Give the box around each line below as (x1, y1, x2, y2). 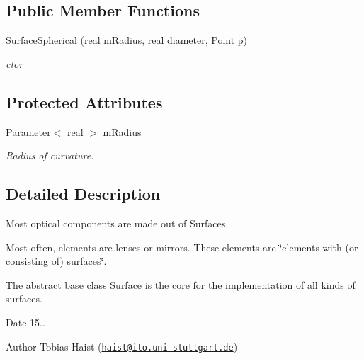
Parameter (6, 124, 51, 139)
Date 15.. (6, 314, 45, 329)
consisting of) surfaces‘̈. (6, 253, 107, 268)
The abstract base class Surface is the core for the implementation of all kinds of (6, 277, 356, 292)
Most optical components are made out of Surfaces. (6, 215, 229, 230)
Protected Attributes (6, 91, 163, 113)
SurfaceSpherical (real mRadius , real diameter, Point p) (6, 33, 248, 47)
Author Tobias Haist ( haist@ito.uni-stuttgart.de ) (6, 338, 238, 353)
